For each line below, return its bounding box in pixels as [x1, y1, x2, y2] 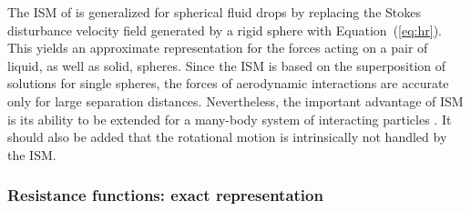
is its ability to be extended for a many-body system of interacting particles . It [7, 109, 452, 128]
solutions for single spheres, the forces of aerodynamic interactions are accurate [7, 74, 449, 93]
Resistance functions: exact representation [7, 184, 323, 206]
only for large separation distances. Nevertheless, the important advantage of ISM [7, 91, 464, 110]
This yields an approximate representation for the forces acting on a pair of [7, 38, 428, 57]
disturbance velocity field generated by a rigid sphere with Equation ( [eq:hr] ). [7, 20, 443, 39]
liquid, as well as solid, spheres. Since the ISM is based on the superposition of [7, 55, 446, 75]
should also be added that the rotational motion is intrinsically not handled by [7, 127, 447, 146]
